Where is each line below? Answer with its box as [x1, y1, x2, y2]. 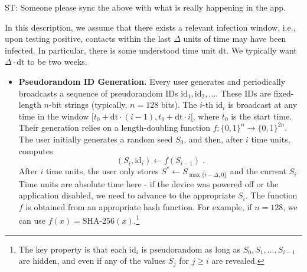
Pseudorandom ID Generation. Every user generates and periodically [18, 75, 286, 87]
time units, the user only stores [45, 165, 159, 177]
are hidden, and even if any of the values [18, 254, 166, 267]
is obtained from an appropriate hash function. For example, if [25, 200, 252, 213]
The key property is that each [18, 243, 127, 255]
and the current [230, 165, 287, 177]
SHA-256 [82, 217, 115, 226]
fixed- [273, 87, 294, 99]
